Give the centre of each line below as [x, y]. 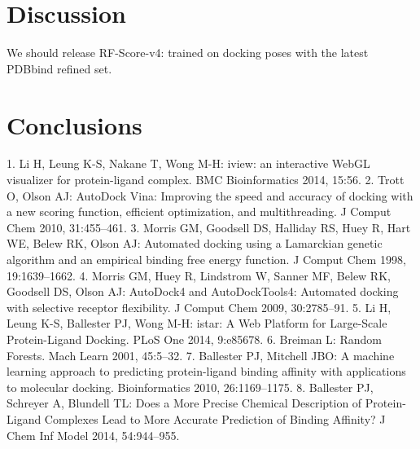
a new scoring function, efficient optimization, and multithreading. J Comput [199, 211]
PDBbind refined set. [59, 68]
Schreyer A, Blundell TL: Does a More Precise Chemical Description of [184, 403]
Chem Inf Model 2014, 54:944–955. [93, 435]
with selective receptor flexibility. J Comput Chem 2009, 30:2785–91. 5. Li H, [199, 307]
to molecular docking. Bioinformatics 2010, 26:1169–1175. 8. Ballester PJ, [190, 387]
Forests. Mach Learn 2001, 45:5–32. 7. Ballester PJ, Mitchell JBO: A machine [201, 355]
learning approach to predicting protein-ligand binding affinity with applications [206, 371]
